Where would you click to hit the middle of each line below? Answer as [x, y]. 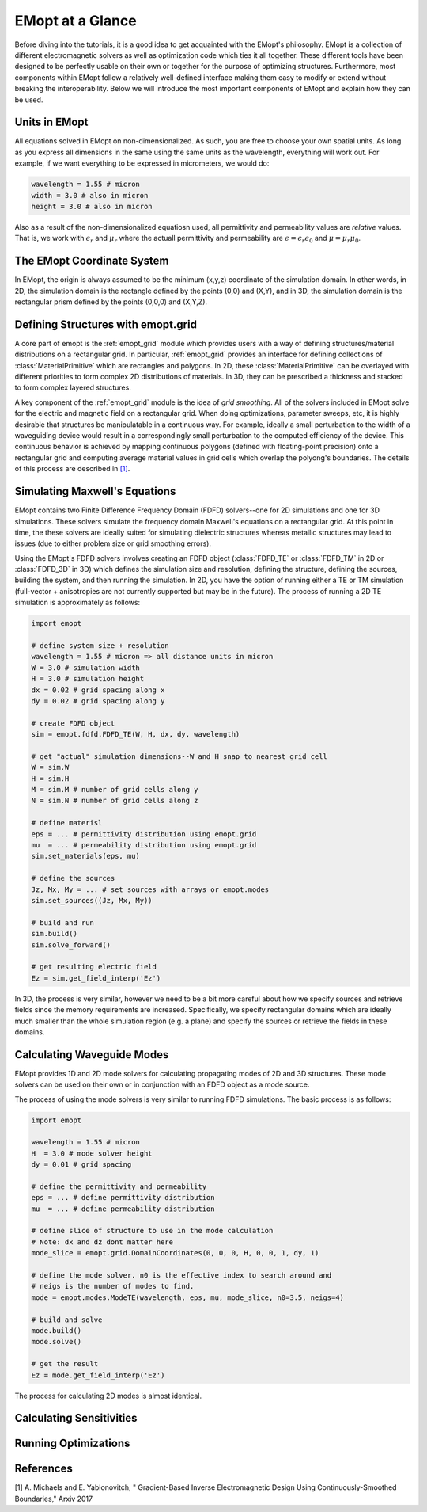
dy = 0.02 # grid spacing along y [98, 701]
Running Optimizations [72, 1443]
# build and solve [67, 1320]
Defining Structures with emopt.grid [106, 324]
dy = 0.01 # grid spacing [81, 1165]
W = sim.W [50, 767]
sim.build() [55, 934]
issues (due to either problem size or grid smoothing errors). [113, 543]
